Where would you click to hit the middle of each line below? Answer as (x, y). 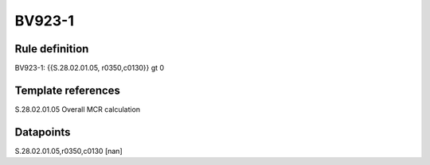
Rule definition (52, 49)
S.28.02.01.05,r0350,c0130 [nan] (68, 151)
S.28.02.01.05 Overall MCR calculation (78, 109)
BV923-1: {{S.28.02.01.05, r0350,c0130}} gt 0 (90, 68)
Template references (68, 90)
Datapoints (43, 132)
